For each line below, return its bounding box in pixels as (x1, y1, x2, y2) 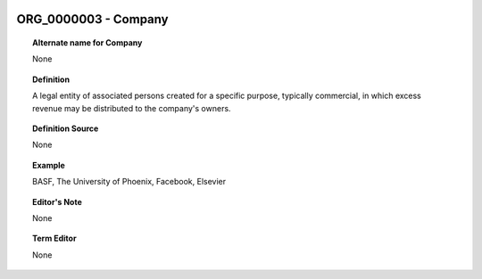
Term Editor (32, 233, 77, 244)
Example (32, 160, 66, 170)
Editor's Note (32, 196, 82, 207)
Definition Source (32, 123, 99, 134)
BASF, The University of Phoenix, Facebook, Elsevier (32, 176, 227, 187)
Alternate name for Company (32, 37, 143, 48)
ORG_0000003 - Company (16, 12, 169, 27)
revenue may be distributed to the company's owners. (32, 103, 231, 113)
